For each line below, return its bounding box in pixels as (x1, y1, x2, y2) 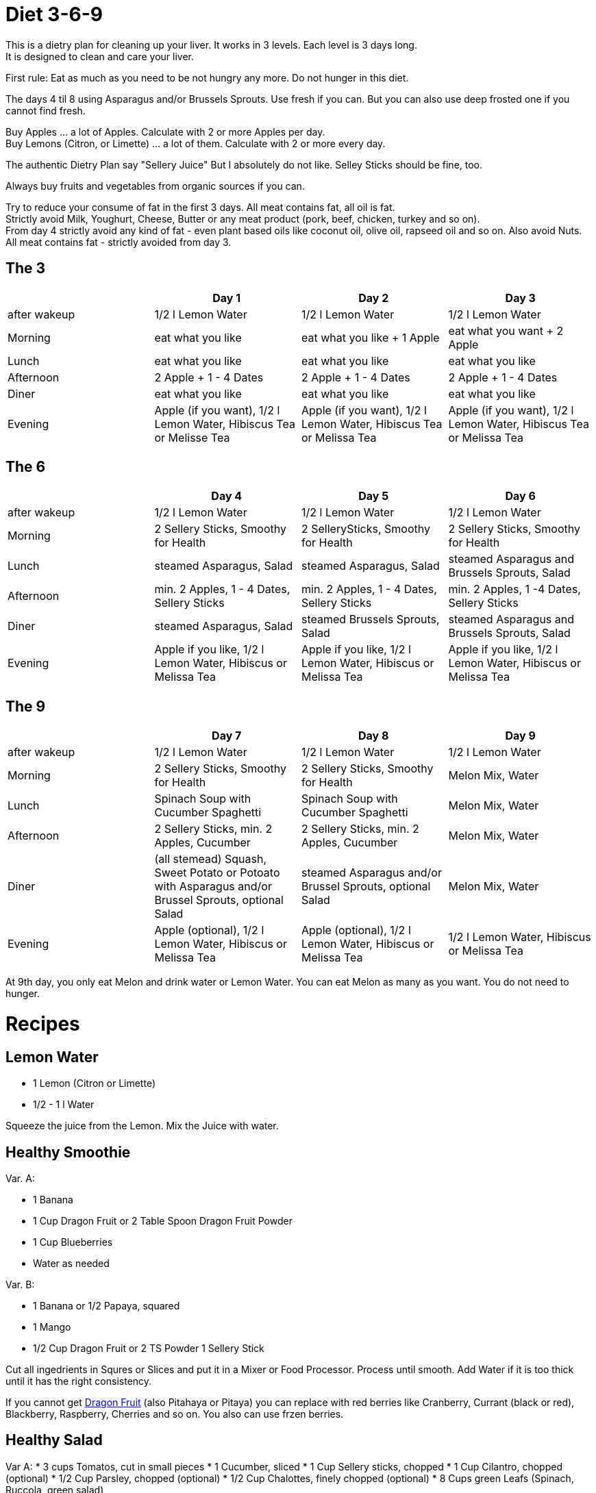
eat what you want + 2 (448, 323, 564, 338)
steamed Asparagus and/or (301, 866, 442, 880)
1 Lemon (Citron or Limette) (33, 1077, 156, 1090)
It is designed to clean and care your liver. (5, 50, 194, 62)
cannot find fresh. (5, 104, 86, 116)
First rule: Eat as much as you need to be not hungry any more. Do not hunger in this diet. (5, 71, 409, 84)
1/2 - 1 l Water (33, 1099, 95, 1111)
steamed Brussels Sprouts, (301, 612, 440, 627)
